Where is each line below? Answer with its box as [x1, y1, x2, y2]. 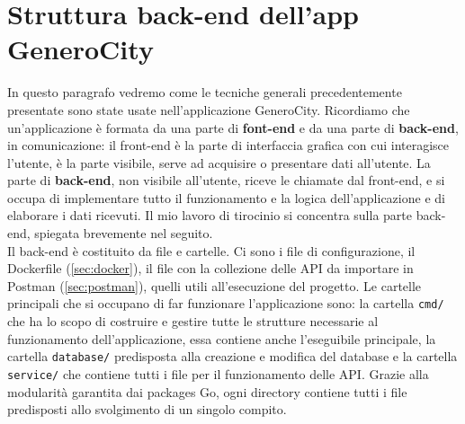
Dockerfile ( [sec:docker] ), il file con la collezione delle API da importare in [7, 259, 414, 278]
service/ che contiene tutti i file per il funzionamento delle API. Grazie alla [7, 364, 429, 383]
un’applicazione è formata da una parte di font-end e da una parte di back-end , [7, 118, 459, 137]
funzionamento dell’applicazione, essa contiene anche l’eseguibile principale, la [7, 329, 436, 348]
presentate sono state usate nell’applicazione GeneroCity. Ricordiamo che [7, 100, 410, 119]
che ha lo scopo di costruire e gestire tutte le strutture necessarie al [7, 312, 379, 331]
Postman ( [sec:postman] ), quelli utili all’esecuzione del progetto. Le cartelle [7, 276, 422, 295]
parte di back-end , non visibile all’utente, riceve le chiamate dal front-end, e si [7, 171, 445, 190]
